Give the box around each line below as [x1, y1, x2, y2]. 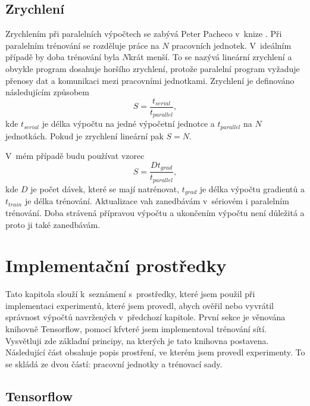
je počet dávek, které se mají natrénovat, [30, 182, 180, 195]
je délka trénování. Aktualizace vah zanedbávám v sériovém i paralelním [24, 195, 289, 207]
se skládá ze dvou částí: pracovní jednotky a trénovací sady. [5, 357, 223, 370]
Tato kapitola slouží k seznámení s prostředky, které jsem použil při [5, 288, 255, 300]
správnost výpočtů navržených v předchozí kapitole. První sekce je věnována [5, 311, 286, 323]
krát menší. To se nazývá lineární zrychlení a [129, 51, 292, 63]
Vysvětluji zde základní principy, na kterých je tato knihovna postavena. [5, 334, 269, 346]
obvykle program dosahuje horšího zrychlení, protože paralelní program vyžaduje [5, 62, 300, 74]
